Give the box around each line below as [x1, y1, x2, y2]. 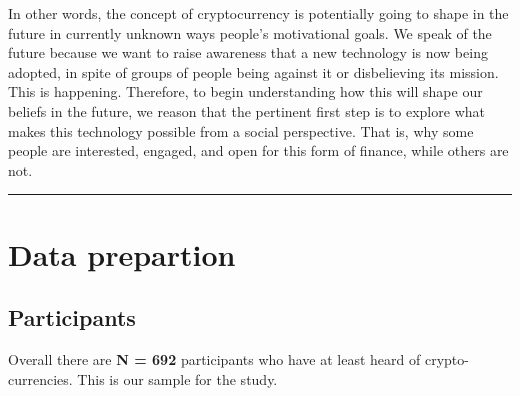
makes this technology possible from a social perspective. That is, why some [8, 120, 474, 141]
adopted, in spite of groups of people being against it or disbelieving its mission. [8, 61, 499, 82]
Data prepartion [8, 233, 236, 274]
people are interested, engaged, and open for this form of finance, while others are [8, 140, 509, 161]
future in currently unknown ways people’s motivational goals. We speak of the [8, 22, 492, 43]
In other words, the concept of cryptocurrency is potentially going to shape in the [8, 3, 509, 23]
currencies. [8, 368, 73, 389]
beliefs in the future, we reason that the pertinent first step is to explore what [8, 100, 485, 121]
